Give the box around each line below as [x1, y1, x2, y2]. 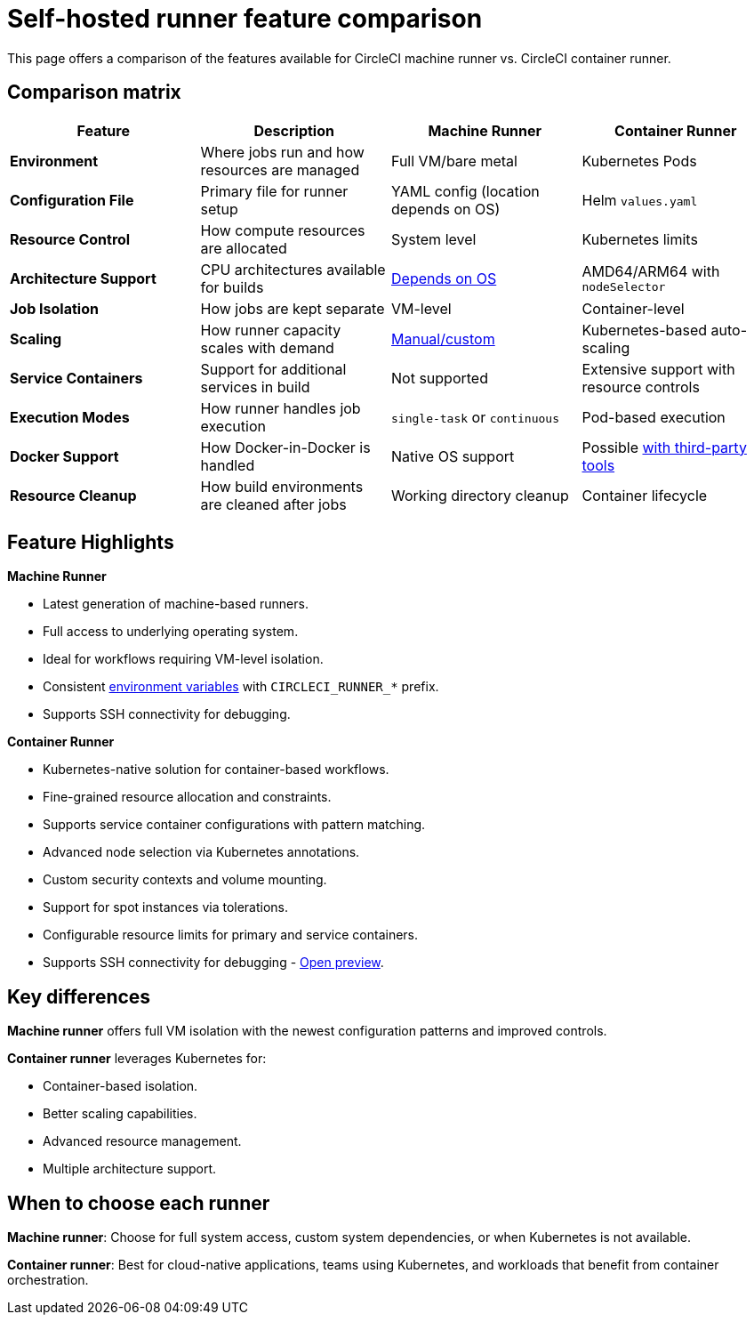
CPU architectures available [200, 260, 386, 278]
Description [253, 121, 334, 140]
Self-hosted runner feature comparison [7, 4, 483, 34]
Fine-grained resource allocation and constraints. [43, 789, 332, 805]
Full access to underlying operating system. [43, 624, 299, 640]
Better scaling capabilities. [43, 1106, 197, 1122]
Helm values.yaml [582, 190, 698, 209]
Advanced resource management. [43, 1133, 242, 1149]
